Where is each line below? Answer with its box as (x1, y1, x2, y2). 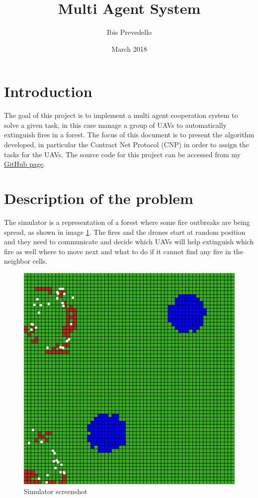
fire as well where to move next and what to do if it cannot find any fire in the (4, 246, 243, 256)
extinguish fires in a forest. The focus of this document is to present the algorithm (4, 129, 255, 140)
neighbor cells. (4, 256, 48, 266)
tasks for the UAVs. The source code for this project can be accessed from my (4, 149, 241, 159)
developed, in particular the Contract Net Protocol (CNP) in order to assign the (4, 139, 249, 150)
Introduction (4, 81, 92, 101)
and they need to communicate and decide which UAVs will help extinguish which (4, 236, 254, 247)
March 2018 (111, 43, 147, 54)
